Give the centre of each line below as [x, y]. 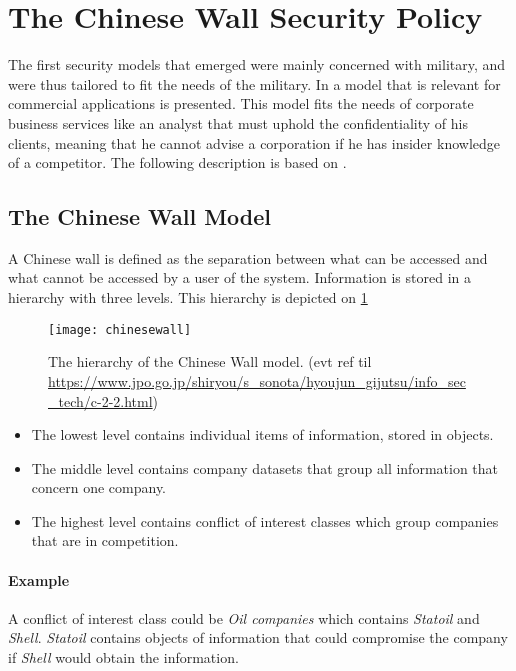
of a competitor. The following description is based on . [177, 162]
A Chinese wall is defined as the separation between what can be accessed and [248, 257]
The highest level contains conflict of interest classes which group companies [265, 520]
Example [39, 579]
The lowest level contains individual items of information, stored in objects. [262, 434]
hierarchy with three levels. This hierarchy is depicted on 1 [188, 297]
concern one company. [99, 487]
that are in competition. [105, 540]
